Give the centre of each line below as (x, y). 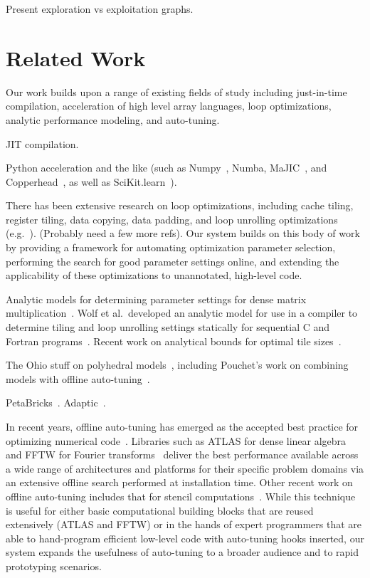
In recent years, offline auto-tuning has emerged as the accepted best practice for (182, 426)
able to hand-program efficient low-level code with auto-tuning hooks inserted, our (185, 538)
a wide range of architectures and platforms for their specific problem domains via (185, 468)
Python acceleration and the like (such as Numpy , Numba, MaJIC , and (166, 168)
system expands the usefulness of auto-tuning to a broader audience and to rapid (183, 552)
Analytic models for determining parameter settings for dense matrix (156, 299)
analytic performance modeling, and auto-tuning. (113, 119)
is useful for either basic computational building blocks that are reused (160, 510)
